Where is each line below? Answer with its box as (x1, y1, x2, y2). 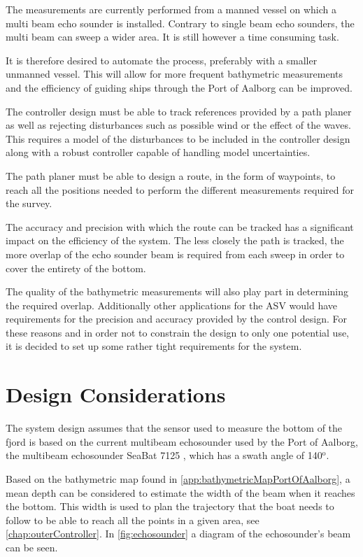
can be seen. (6, 540, 58, 554)
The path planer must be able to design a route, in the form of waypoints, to (6, 168, 336, 183)
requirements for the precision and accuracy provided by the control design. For (6, 311, 348, 326)
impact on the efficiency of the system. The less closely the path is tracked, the (6, 233, 344, 248)
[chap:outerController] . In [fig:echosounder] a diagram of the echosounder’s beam (6, 526, 351, 541)
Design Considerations (6, 380, 226, 409)
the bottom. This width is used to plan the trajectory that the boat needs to (6, 499, 334, 514)
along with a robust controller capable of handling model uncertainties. (6, 145, 311, 160)
